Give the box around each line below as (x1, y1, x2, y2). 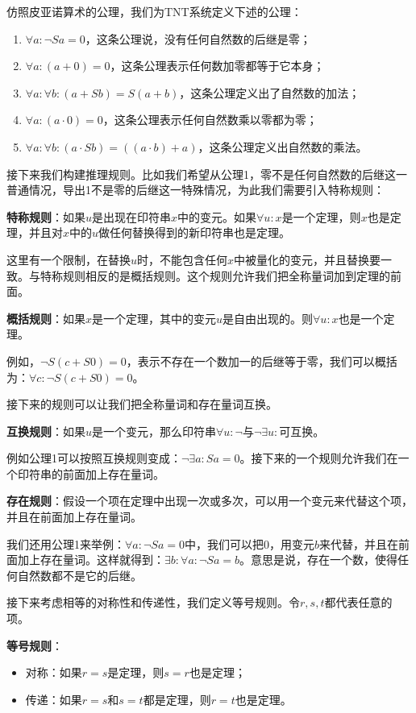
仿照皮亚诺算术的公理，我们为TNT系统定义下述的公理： (6, 3, 302, 19)
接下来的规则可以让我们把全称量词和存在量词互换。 (6, 396, 277, 412)
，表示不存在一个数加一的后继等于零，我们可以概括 (126, 352, 397, 369)
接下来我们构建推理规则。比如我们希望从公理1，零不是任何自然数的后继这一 (6, 165, 407, 182)
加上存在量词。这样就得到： (17, 551, 164, 568)
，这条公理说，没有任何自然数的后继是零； (85, 30, 311, 47)
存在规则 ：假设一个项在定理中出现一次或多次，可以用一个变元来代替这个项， (6, 492, 413, 509)
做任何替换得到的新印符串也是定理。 (98, 224, 291, 241)
